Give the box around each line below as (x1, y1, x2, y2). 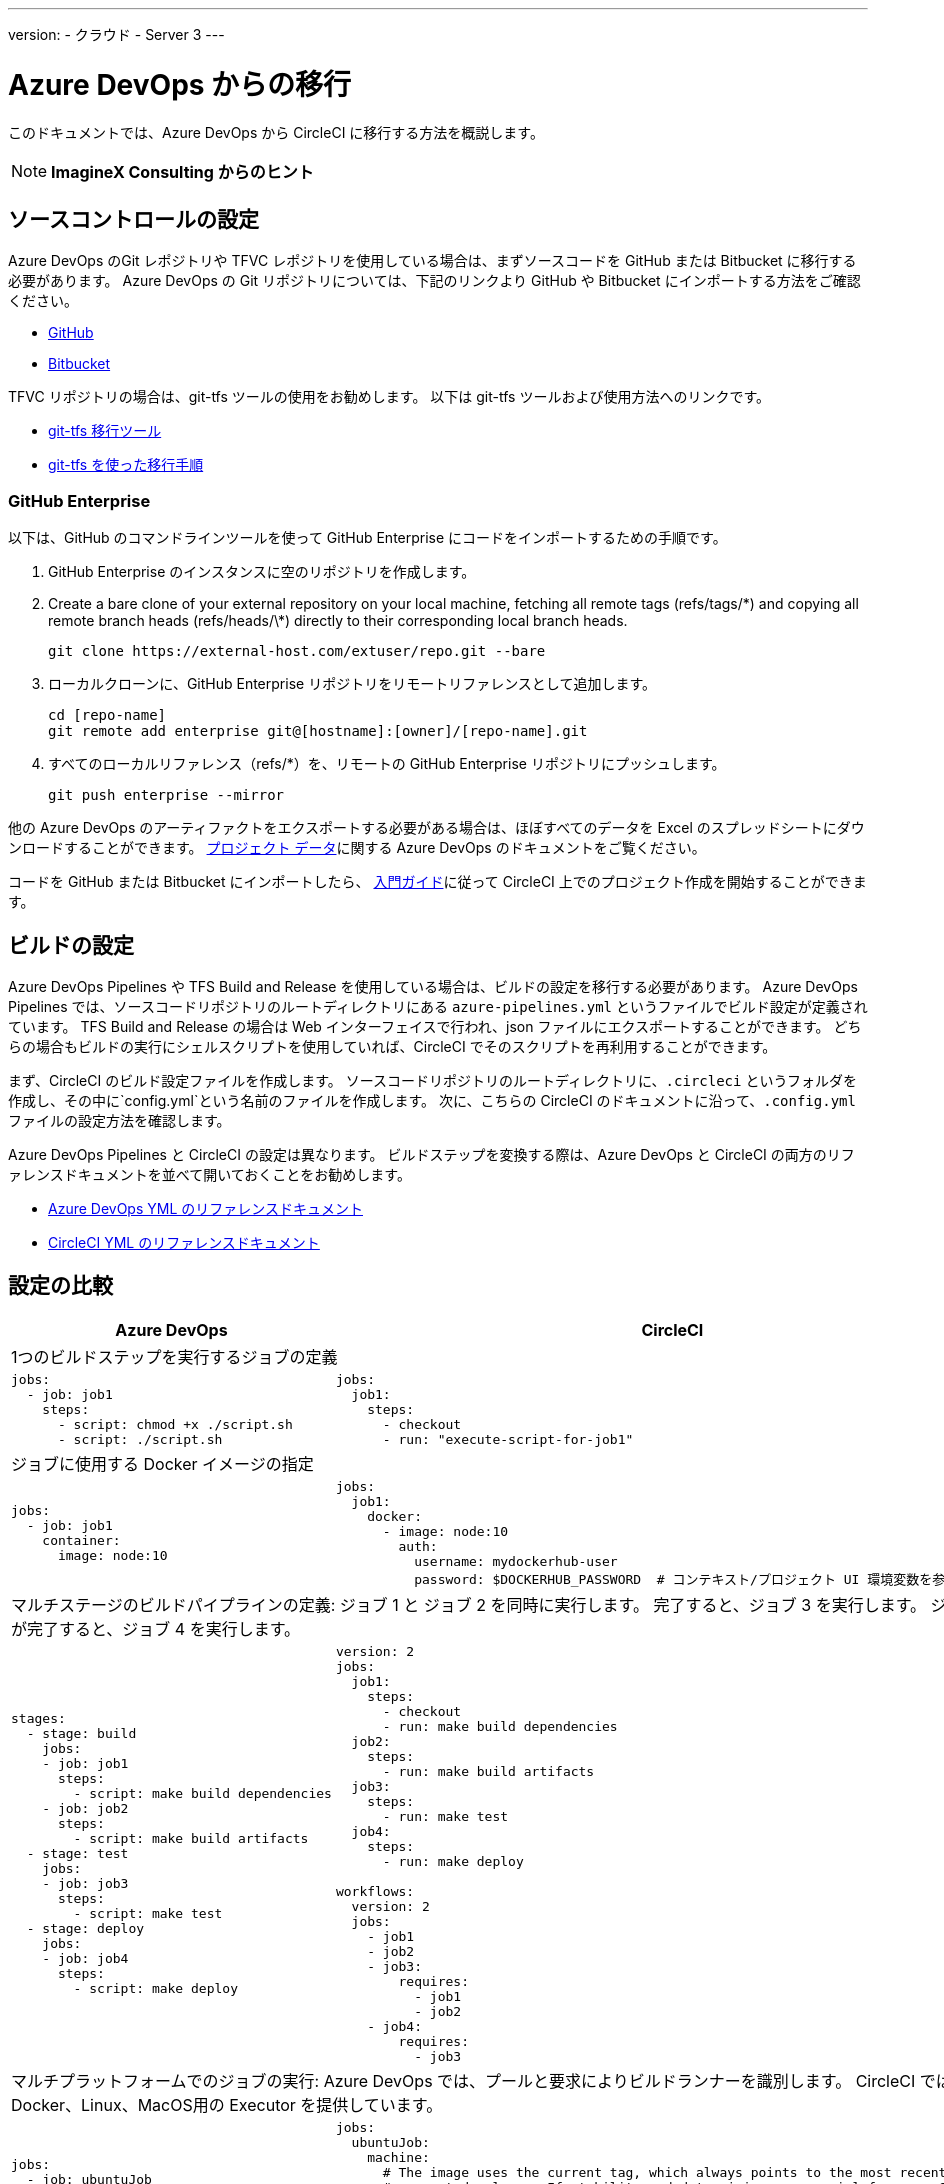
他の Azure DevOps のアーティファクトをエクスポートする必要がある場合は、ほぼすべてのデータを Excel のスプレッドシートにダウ (8, 819, 865, 837)
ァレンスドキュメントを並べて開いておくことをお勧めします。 (8, 1165, 411, 1183)
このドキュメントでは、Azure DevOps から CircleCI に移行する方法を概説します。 (8, 123, 544, 141)
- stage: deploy (26, 1921, 145, 1937)
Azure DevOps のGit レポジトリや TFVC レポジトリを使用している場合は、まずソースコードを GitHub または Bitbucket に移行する (8, 252, 857, 270)
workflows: (335, 1883, 415, 1899)
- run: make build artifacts (382, 1763, 595, 1779)
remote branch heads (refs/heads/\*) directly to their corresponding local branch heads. (48, 612, 628, 630)
